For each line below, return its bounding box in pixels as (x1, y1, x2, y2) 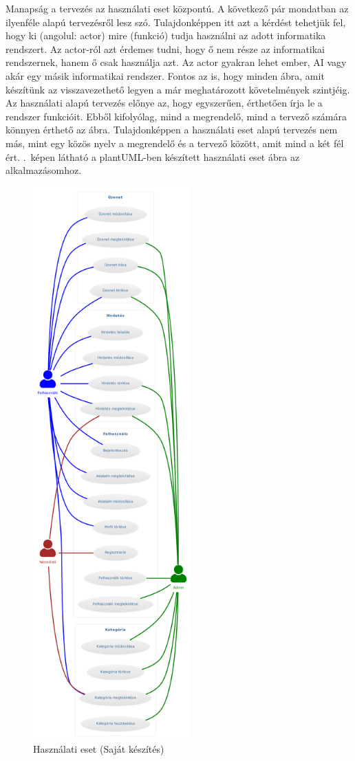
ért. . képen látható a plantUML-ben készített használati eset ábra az (6, 149, 300, 164)
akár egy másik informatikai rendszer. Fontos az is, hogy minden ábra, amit (6, 68, 325, 82)
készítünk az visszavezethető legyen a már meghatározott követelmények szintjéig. (6, 82, 350, 96)
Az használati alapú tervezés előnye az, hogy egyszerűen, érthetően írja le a (6, 96, 323, 110)
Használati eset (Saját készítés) (33, 741, 164, 756)
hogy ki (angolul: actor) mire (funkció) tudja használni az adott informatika (6, 28, 326, 43)
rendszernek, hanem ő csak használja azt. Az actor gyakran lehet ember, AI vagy (6, 55, 347, 69)
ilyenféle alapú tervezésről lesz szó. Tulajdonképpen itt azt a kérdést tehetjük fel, (6, 14, 346, 29)
